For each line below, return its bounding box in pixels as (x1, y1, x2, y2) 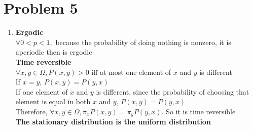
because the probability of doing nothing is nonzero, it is (55, 36, 231, 47)
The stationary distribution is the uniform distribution (15, 116, 211, 127)
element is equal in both (15, 96, 91, 107)
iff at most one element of (91, 66, 171, 77)
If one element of (15, 86, 68, 97)
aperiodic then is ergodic (15, 47, 92, 57)
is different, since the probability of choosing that (96, 86, 249, 97)
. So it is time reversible (161, 106, 236, 116)
